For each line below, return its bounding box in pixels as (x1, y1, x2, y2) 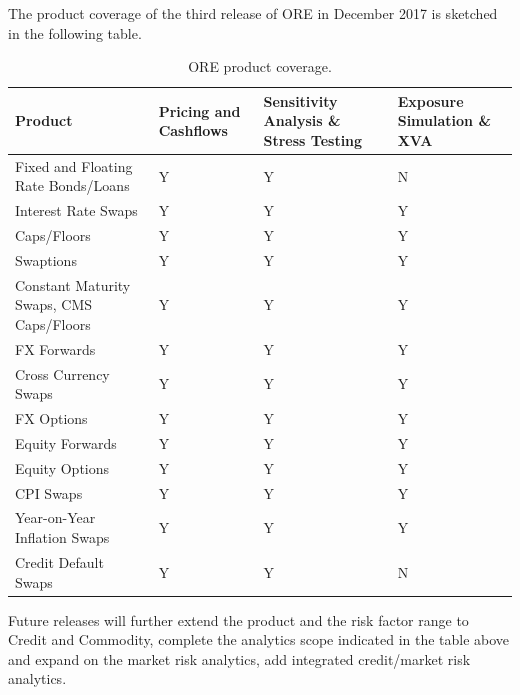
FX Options (15, 408, 88, 429)
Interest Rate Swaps (15, 200, 138, 221)
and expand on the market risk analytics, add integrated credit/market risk (8, 648, 471, 669)
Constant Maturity (15, 274, 131, 295)
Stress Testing (263, 129, 363, 150)
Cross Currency (15, 363, 110, 384)
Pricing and (158, 100, 241, 121)
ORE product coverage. (188, 56, 332, 77)
